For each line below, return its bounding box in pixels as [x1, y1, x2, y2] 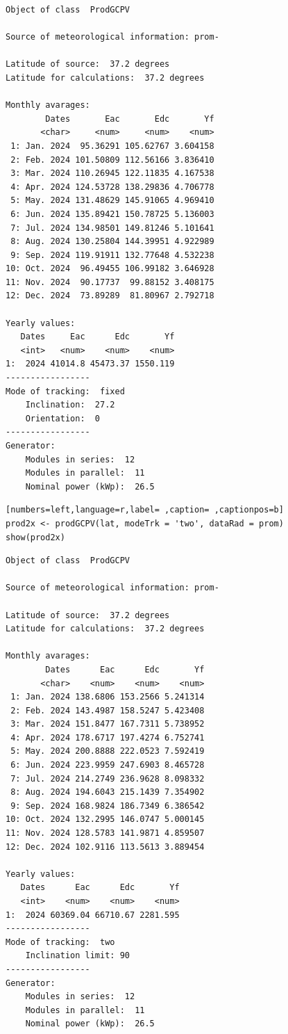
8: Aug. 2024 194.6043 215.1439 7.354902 [10, 787, 205, 798]
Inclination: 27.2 [25, 400, 115, 410]
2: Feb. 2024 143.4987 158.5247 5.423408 [10, 705, 205, 716]
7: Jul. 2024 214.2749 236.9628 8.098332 [10, 773, 205, 784]
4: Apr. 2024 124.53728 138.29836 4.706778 [10, 181, 214, 192]
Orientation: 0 [25, 413, 101, 423]
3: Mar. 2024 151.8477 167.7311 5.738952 [10, 719, 205, 729]
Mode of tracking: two [6, 937, 115, 947]
